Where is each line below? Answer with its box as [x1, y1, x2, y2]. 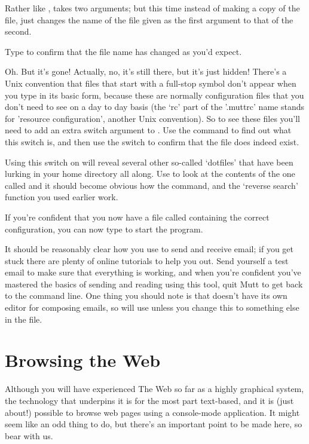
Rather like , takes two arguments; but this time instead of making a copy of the [5, 2, 300, 14]
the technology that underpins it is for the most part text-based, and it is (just [5, 394, 294, 406]
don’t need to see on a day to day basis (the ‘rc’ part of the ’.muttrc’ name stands [5, 100, 304, 113]
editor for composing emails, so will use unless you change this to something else [5, 301, 299, 314]
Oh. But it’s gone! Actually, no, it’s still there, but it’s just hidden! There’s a [5, 65, 287, 78]
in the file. [5, 313, 42, 325]
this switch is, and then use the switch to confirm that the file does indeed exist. [5, 135, 299, 148]
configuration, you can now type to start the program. [5, 222, 203, 235]
